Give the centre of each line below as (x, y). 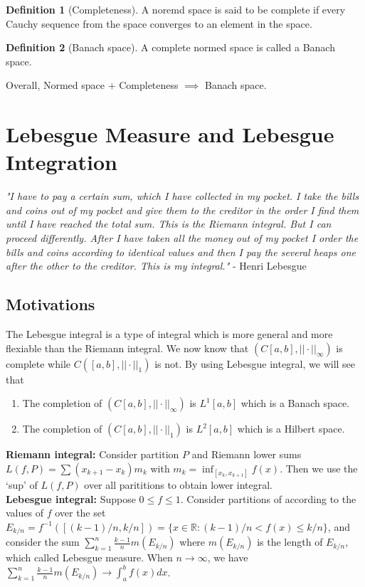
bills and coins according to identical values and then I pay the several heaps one (181, 252)
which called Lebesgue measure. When (89, 557)
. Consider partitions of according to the (268, 498)
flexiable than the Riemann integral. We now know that (127, 348)
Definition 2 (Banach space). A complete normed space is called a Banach (170, 47)
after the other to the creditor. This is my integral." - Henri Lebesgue (156, 266)
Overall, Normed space (55, 85)
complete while (38, 363)
